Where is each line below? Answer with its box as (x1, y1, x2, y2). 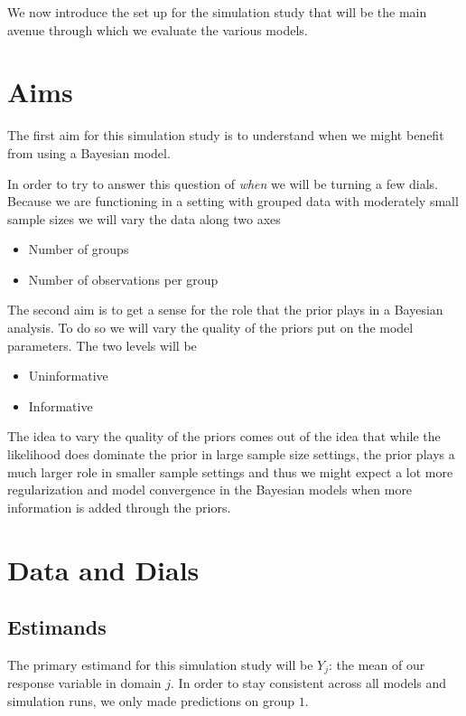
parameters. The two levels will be (7, 335, 197, 354)
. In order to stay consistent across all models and (171, 674, 447, 692)
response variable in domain (7, 674, 162, 692)
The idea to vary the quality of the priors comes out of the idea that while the (7, 427, 441, 446)
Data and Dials (7, 551, 200, 588)
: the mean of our (329, 655, 425, 674)
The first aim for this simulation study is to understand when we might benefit (7, 126, 444, 145)
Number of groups (28, 240, 129, 259)
